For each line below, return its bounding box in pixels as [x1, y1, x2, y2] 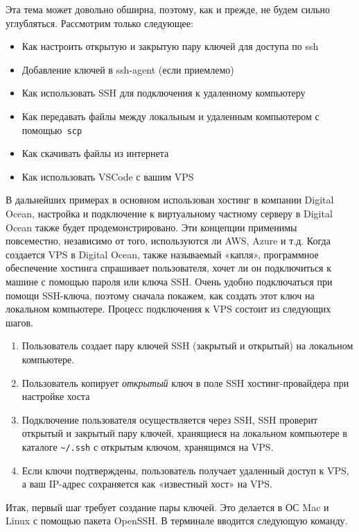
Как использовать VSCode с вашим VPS [21, 169, 194, 183]
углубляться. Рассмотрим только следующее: [6, 15, 193, 30]
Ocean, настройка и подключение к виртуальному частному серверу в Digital [6, 206, 333, 220]
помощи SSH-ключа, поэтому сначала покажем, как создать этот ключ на [6, 288, 315, 302]
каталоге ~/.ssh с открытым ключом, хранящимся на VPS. [21, 439, 274, 454]
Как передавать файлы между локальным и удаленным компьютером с [21, 108, 319, 123]
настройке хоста [21, 389, 90, 404]
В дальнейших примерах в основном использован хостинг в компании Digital [6, 192, 334, 207]
